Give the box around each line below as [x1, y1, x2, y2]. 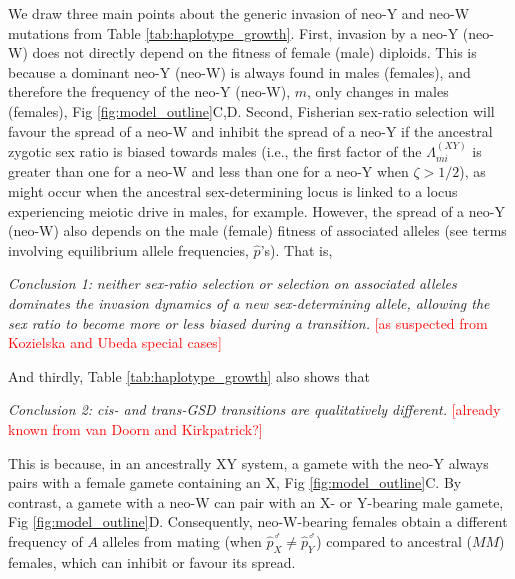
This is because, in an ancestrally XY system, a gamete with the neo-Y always [8, 452, 489, 473]
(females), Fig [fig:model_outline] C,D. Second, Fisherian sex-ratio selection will [8, 100, 495, 121]
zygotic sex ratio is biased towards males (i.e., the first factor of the [8, 140, 422, 161]
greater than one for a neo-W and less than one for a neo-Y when [8, 161, 409, 182]
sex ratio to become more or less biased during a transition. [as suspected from [8, 312, 488, 333]
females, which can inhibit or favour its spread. [8, 551, 296, 572]
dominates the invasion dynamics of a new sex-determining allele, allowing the [8, 292, 490, 313]
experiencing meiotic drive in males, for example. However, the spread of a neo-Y [8, 200, 505, 221]
